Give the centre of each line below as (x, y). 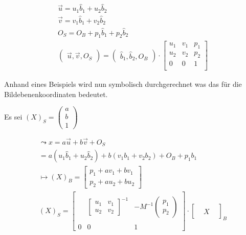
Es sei (13, 116)
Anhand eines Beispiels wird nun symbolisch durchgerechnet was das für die (123, 84)
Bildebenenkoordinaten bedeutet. (56, 94)
